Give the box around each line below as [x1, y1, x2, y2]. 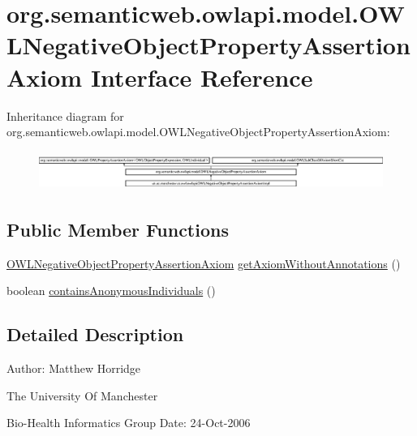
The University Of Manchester [6, 387, 158, 404]
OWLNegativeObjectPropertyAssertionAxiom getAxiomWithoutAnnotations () [6, 254, 401, 271]
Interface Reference [90, 60, 313, 93]
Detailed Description [6, 322, 184, 347]
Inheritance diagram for [6, 107, 124, 124]
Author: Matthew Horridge [6, 360, 141, 377]
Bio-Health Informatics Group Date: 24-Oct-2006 [6, 414, 251, 431]
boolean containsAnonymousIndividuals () [6, 282, 216, 299]
